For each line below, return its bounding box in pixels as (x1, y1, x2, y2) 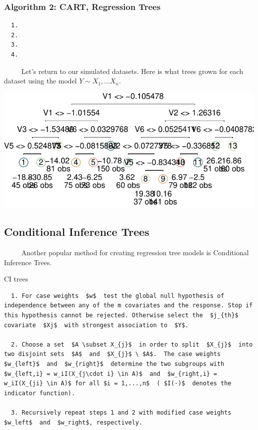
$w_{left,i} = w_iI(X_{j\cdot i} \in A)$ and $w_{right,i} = (4, 370, 217, 377)
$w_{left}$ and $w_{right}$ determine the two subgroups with (4, 360, 224, 367)
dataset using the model (4, 75, 77, 86)
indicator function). (4, 389, 75, 397)
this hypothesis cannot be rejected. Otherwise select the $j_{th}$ (4, 312, 239, 319)
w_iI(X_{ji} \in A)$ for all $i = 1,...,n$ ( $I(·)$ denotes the (4, 380, 232, 387)
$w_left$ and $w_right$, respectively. (4, 419, 143, 426)
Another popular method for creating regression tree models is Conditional (21, 247, 249, 258)
